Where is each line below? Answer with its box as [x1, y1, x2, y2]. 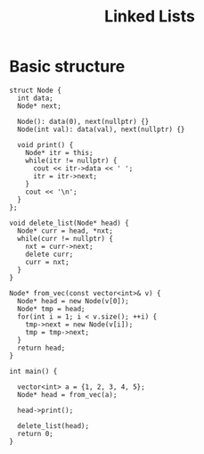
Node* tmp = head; [17, 304, 86, 313]
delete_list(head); [17, 421, 90, 430]
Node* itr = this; [25, 148, 94, 157]
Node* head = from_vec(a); [17, 390, 118, 399]
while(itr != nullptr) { [25, 156, 118, 165]
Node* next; [17, 101, 62, 111]
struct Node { [9, 86, 62, 95]
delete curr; [25, 250, 74, 259]
